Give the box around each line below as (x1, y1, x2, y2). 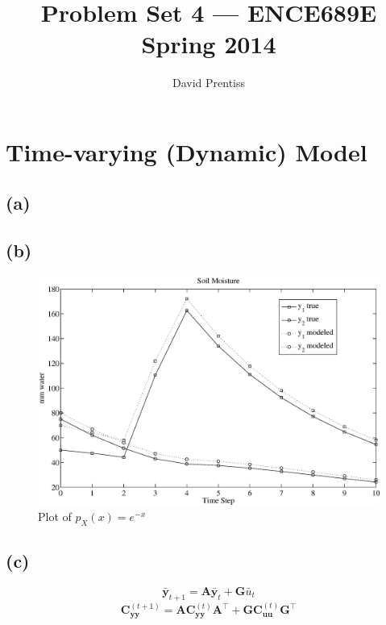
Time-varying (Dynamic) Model (6, 135, 367, 168)
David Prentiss (172, 74, 246, 91)
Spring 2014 (141, 27, 276, 60)
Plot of (38, 507, 72, 524)
